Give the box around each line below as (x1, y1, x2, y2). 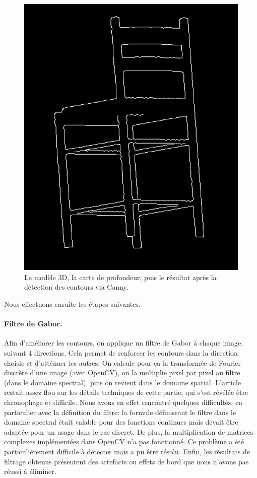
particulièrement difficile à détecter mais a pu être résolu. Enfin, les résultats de (4, 446, 250, 456)
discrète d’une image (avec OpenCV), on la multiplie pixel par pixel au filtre (4, 367, 240, 378)
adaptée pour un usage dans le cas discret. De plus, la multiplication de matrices (4, 426, 253, 437)
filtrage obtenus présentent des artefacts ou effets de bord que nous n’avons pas (4, 456, 249, 466)
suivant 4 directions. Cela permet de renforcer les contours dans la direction (4, 348, 238, 358)
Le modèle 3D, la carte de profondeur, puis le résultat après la (24, 271, 217, 282)
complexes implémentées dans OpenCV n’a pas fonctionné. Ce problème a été (4, 436, 244, 447)
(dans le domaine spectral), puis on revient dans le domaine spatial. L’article (4, 377, 241, 387)
